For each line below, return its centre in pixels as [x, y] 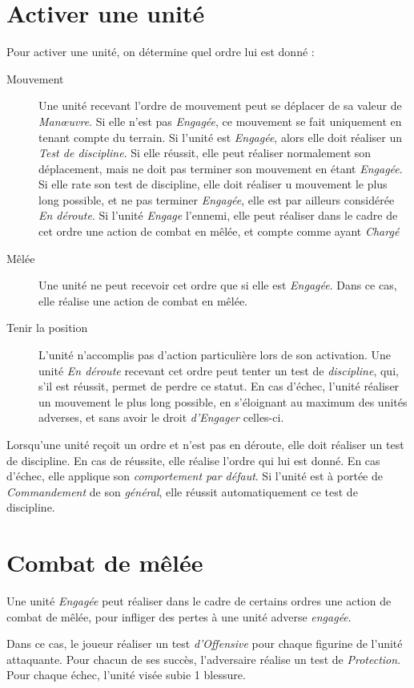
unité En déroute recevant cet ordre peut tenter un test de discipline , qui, [219, 370]
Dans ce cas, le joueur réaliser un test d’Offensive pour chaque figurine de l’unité [205, 643]
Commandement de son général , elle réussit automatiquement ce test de [182, 491]
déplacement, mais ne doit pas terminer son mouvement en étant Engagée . [221, 168]
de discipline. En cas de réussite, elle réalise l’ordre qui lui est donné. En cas [193, 460]
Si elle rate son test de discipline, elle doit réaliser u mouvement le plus [213, 184]
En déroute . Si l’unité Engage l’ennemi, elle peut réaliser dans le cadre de [218, 215]
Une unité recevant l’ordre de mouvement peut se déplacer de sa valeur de [220, 105]
